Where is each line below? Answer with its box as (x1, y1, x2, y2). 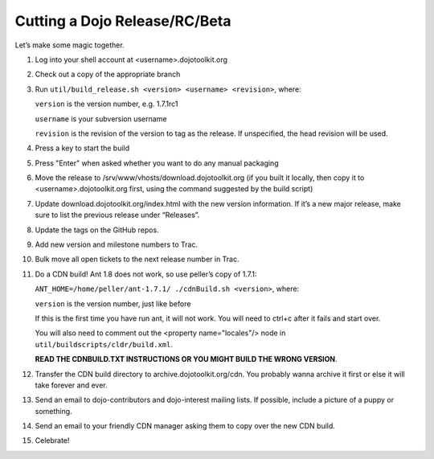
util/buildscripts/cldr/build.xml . (35, 339, 173, 349)
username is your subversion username (35, 113, 167, 124)
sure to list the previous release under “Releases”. (35, 210, 200, 220)
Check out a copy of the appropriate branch (35, 69, 181, 80)
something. (35, 406, 72, 416)
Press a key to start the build (35, 143, 130, 153)
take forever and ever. (35, 380, 108, 390)
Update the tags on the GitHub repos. (35, 225, 160, 235)
